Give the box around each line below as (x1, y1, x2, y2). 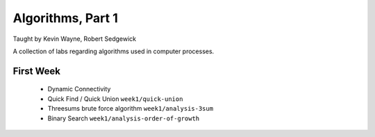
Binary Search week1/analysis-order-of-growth (47, 114, 200, 122)
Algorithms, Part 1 (12, 10, 118, 26)
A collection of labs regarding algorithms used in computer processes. (12, 47, 215, 55)
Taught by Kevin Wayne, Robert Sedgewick (12, 35, 137, 43)
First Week (12, 65, 60, 77)
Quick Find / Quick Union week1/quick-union (47, 94, 183, 103)
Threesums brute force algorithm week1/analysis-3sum (47, 104, 214, 113)
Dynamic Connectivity (47, 85, 111, 93)
